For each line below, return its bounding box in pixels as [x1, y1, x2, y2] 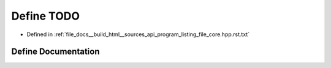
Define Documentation [11, 47, 100, 57]
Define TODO [11, 9, 80, 23]
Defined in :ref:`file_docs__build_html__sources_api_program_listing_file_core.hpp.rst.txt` [26, 31, 250, 38]
